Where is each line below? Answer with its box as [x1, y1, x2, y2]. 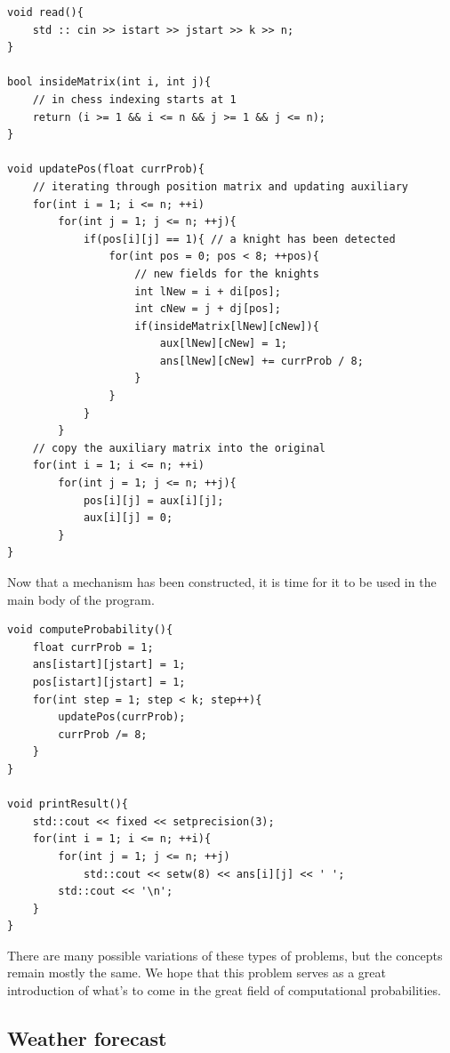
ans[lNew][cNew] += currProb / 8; [159, 354, 364, 367]
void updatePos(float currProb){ [7, 163, 205, 176]
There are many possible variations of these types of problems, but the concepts [7, 945, 443, 964]
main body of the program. [7, 590, 155, 608]
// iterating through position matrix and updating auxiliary [32, 180, 409, 193]
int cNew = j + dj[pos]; [134, 302, 281, 316]
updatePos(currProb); [58, 711, 186, 724]
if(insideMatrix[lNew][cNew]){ [134, 319, 319, 333]
